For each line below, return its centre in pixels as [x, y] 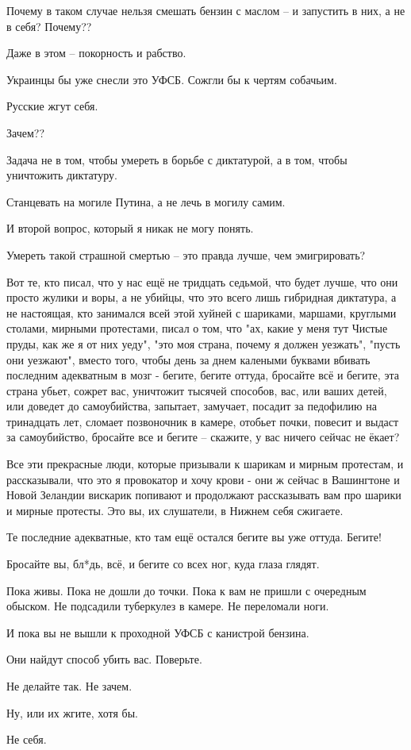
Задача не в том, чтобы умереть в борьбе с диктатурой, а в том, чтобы [177, 159]
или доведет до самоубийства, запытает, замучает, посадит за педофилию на [192, 406]
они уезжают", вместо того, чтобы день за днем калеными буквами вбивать [188, 359]
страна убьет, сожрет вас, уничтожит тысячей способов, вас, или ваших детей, [197, 390]
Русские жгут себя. [52, 106]
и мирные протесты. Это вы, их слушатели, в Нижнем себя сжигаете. [175, 510]
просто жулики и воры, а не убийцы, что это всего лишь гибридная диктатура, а [202, 297]
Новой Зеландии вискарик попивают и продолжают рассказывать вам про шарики [204, 495]
